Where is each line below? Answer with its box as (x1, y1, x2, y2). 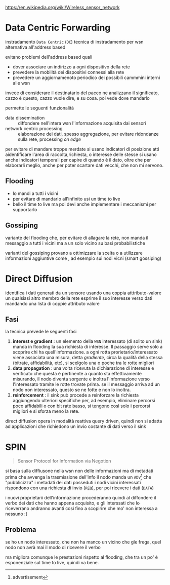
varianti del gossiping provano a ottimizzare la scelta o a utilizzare (5, 250, 143, 256)
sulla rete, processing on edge (18, 136, 81, 142)
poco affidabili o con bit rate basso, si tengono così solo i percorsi (12, 403, 150, 409)
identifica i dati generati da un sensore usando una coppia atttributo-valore (5, 290, 162, 296)
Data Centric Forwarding (5, 22, 111, 33)
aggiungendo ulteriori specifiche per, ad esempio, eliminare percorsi (12, 398, 155, 404)
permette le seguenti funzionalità (5, 105, 74, 111)
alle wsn (12, 80, 30, 86)
